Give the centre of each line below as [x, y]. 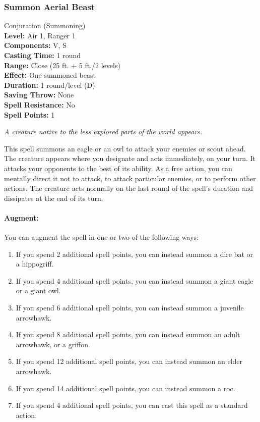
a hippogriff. [35, 264]
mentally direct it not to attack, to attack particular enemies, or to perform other [130, 178]
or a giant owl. [38, 291]
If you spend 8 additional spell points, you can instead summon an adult [128, 334]
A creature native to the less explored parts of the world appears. [103, 131]
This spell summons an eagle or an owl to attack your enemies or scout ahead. [125, 148]
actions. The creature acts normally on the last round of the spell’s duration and [129, 188]
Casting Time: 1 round [42, 55]
